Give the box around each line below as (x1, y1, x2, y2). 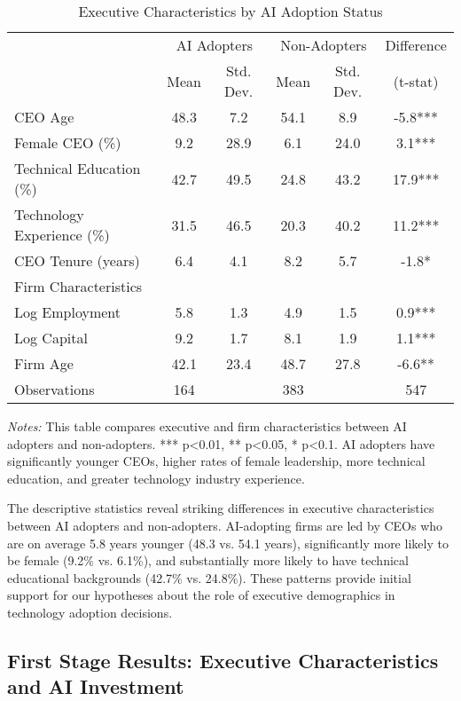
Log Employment (14, 302, 121, 322)
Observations (14, 379, 95, 399)
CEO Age (14, 106, 74, 127)
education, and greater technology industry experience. (7, 469, 305, 487)
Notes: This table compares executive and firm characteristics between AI (7, 417, 407, 435)
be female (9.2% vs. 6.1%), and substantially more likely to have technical (7, 551, 409, 570)
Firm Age (14, 353, 74, 374)
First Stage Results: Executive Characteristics (7, 646, 439, 673)
